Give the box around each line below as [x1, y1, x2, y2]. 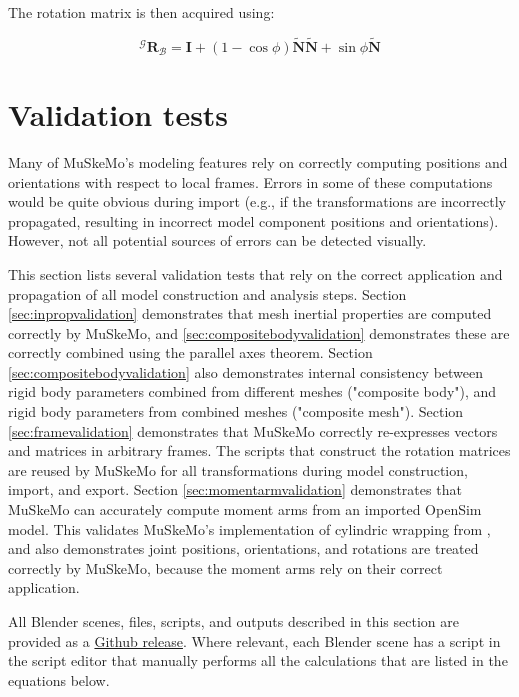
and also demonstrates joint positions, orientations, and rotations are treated [8, 538, 479, 559]
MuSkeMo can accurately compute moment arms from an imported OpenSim [8, 499, 482, 520]
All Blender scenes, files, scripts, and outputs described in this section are [8, 611, 459, 631]
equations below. [8, 669, 110, 690]
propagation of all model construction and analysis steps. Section [8, 283, 407, 304]
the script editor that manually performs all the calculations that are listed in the [8, 650, 508, 671]
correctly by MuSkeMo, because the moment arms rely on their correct [8, 557, 443, 578]
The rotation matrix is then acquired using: [8, 2, 275, 22]
